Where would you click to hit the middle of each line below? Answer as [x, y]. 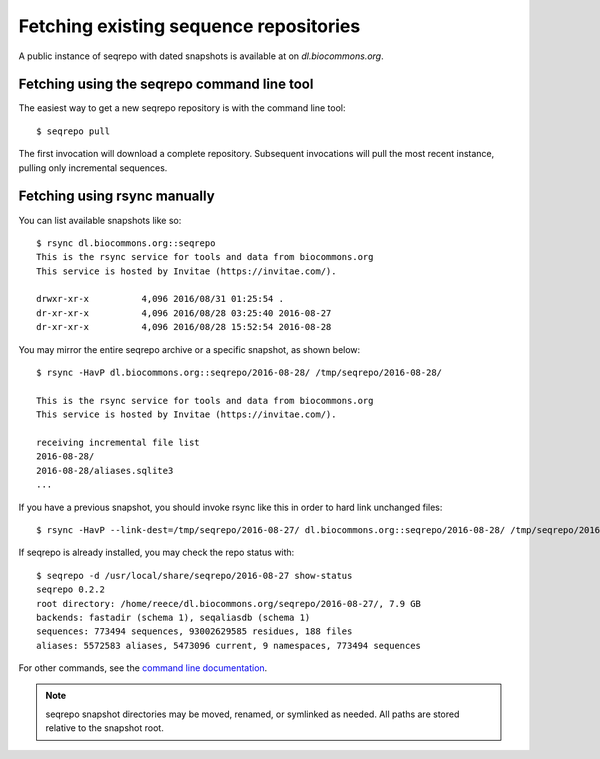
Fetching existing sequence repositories [189, 26]
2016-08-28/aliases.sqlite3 [105, 470]
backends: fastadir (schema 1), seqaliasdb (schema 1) [173, 617]
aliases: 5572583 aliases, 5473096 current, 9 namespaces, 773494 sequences [229, 645]
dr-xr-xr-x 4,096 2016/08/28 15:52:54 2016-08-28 [184, 327]
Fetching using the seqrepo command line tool [166, 84]
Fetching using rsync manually [116, 196]
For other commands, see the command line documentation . [143, 668]
